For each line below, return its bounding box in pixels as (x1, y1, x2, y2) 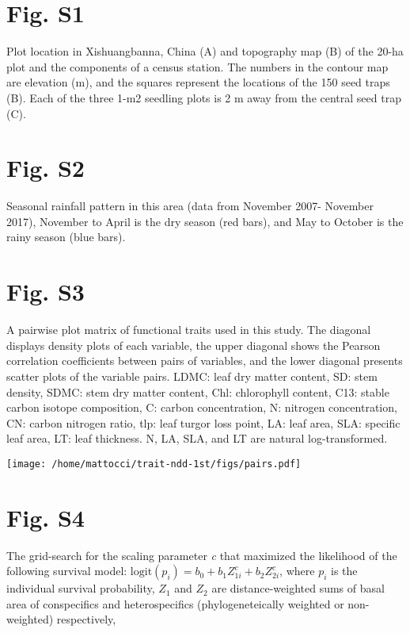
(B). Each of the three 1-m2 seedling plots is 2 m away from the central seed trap (6, 89, 401, 105)
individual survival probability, (6, 580, 155, 597)
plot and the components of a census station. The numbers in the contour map (6, 58, 389, 75)
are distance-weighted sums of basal (211, 580, 385, 597)
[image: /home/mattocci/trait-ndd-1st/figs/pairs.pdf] (6, 458, 302, 470)
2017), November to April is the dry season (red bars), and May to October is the (6, 213, 404, 229)
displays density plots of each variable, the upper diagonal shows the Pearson (6, 336, 381, 353)
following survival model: (6, 562, 127, 579)
